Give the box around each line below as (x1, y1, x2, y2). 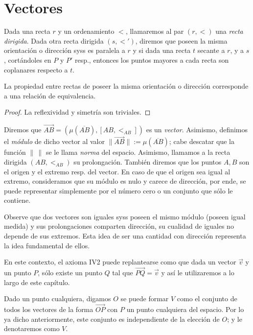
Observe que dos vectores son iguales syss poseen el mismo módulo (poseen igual (4, 211, 246, 221)
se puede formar (120, 293, 169, 304)
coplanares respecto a (4, 64, 68, 74)
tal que (112, 267, 133, 278)
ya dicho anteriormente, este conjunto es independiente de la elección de (4, 313, 220, 324)
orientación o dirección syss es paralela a (4, 45, 125, 55)
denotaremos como (4, 323, 60, 334)
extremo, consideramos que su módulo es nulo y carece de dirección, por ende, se (4, 176, 246, 186)
